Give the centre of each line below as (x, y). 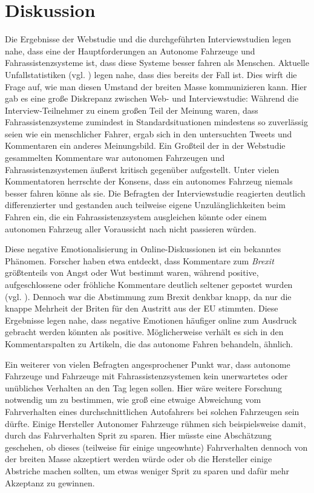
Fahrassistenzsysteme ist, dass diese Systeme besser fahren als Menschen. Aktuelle (157, 63)
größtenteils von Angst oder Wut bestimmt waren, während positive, (132, 273)
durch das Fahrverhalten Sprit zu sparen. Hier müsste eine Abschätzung (138, 435)
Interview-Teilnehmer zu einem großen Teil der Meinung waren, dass (132, 110)
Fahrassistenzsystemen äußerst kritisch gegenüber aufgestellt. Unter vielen (142, 169)
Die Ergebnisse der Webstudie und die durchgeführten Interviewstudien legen (148, 39)
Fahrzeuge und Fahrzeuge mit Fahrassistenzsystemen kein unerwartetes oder (146, 376)
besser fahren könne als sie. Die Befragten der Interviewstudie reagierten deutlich (155, 193)
